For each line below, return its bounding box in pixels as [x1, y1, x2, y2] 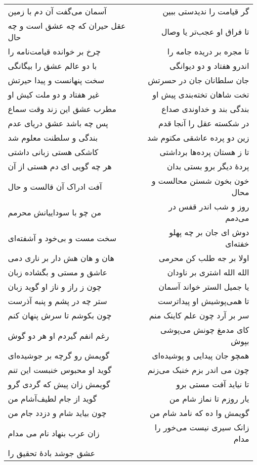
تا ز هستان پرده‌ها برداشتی [159, 146, 249, 157]
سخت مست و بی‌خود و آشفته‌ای [8, 232, 117, 244]
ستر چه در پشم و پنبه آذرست [8, 295, 107, 307]
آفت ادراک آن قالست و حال [8, 180, 102, 192]
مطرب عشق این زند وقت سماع [8, 103, 117, 114]
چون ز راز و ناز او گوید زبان [8, 281, 102, 292]
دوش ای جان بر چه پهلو [169, 226, 249, 238]
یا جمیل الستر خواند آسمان [158, 281, 249, 292]
